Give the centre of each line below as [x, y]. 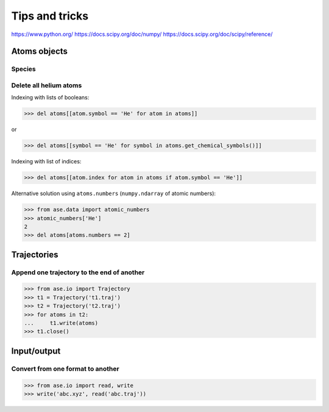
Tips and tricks [50, 16]
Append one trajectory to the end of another [78, 272]
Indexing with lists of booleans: [50, 98]
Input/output [36, 351]
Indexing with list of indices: [46, 162]
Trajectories [35, 254]
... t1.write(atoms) [61, 323]
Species [23, 69]
